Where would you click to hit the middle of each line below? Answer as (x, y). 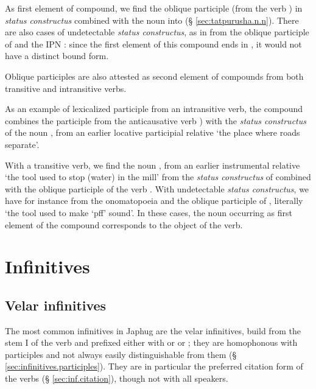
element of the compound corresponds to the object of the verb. (124, 224)
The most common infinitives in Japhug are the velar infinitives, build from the (153, 330)
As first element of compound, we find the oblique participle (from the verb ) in (154, 8)
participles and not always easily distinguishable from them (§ (121, 354)
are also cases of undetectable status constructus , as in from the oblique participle (157, 32)
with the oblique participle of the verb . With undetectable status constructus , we (157, 188)
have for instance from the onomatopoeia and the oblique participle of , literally (154, 201)
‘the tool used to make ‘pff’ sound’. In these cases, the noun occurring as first (149, 212)
